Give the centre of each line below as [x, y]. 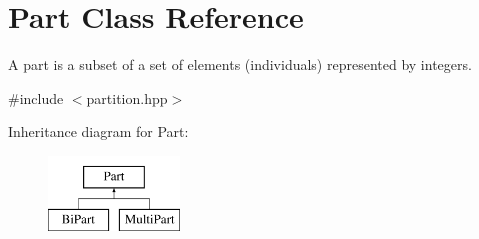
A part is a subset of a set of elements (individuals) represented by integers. [240, 64]
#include [36, 97]
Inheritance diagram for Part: [98, 131]
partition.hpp [127, 97]
